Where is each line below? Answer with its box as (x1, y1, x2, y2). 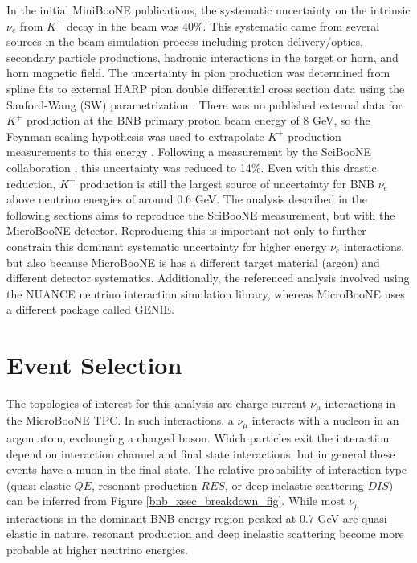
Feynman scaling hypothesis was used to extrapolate (6, 127, 264, 144)
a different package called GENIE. (6, 301, 174, 318)
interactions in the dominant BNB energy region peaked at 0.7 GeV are (6, 509, 358, 526)
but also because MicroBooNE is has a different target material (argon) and (6, 253, 380, 270)
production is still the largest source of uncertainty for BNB (80, 175, 374, 191)
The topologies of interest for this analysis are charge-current (6, 395, 307, 411)
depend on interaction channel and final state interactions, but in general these (6, 445, 395, 462)
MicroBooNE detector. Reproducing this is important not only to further (6, 222, 366, 239)
